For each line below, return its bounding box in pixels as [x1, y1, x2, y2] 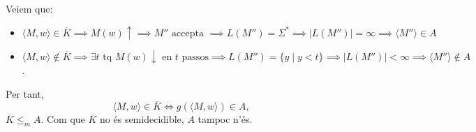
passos [181, 52, 209, 62]
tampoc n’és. [198, 112, 253, 126]
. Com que [40, 112, 85, 126]
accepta [172, 28, 204, 38]
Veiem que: [6, 1, 53, 15]
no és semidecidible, [100, 112, 184, 126]
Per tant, [6, 86, 44, 101]
